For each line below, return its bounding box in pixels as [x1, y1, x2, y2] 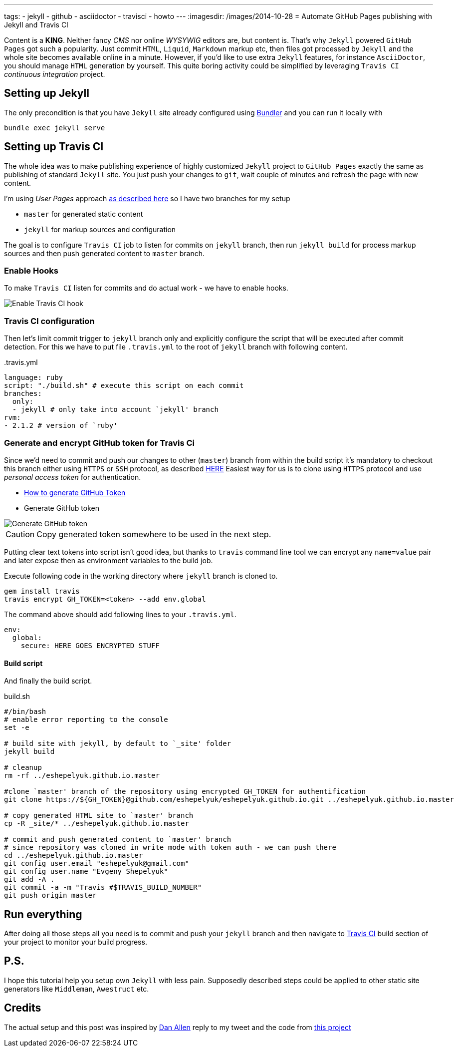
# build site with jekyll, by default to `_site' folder [4, 739, 231, 748]
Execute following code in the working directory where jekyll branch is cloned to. [4, 571, 278, 580]
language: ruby [4, 373, 63, 382]
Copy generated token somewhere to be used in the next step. [36, 529, 271, 539]
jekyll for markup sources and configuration [24, 225, 176, 234]
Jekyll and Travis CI [4, 20, 68, 29]
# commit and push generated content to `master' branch [4, 835, 231, 844]
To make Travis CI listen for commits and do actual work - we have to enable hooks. [4, 284, 288, 293]
